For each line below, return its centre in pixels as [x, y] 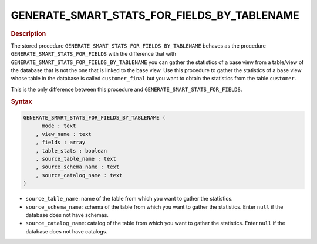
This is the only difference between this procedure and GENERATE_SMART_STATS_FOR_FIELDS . [127, 89]
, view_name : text [64, 134]
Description [28, 33]
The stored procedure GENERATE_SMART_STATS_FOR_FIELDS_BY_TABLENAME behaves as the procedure [139, 45]
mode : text [59, 126]
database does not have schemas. [67, 215]
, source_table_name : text [76, 159]
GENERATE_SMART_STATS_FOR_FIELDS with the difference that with [93, 54]
